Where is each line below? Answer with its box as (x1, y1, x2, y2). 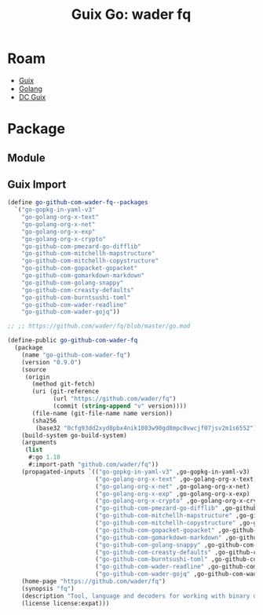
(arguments (21, 438, 57, 447)
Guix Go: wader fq (71, 5, 192, 24)
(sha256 (31, 416, 57, 425)
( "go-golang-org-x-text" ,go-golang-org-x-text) (94, 475, 258, 483)
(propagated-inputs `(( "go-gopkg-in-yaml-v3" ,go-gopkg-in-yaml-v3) (21, 467, 250, 476)
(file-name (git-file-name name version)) (31, 409, 174, 417)
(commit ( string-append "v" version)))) (53, 402, 188, 410)
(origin (24, 373, 50, 381)
